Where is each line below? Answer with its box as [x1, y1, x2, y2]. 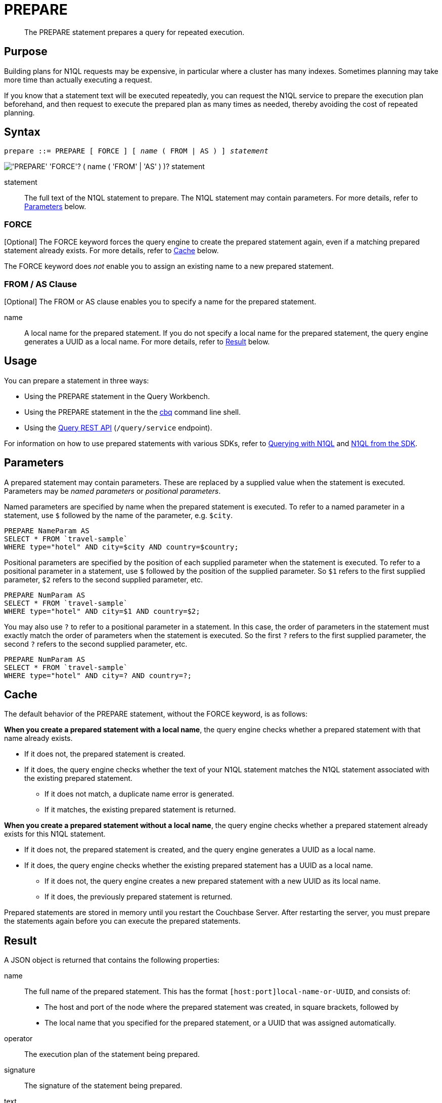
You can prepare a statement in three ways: [4, 376, 149, 385]
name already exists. [4, 734, 73, 743]
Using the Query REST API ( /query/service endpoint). [24, 423, 212, 432]
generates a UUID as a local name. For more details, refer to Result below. [24, 337, 270, 346]
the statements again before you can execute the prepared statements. [4, 917, 241, 926]
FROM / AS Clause [4, 279, 77, 289]
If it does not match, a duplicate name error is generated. [45, 790, 234, 799]
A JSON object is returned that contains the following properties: [4, 956, 219, 965]
